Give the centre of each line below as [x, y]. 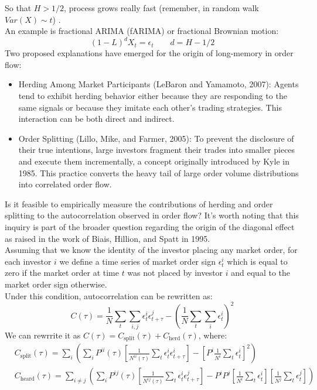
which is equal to [257, 261]
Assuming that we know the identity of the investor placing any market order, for [151, 250]
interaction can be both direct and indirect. [96, 119]
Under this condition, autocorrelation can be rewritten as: [109, 295]
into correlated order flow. [65, 184]
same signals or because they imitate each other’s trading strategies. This [150, 107]
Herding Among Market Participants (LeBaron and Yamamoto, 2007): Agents [158, 84]
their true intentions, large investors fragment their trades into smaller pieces [157, 150]
